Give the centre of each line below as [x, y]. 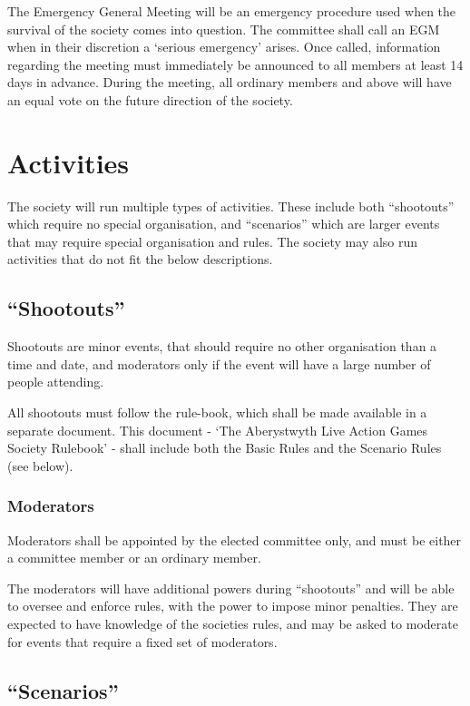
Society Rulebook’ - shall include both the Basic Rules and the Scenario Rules [225, 448]
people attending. [56, 382]
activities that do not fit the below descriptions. [140, 259]
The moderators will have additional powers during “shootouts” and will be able [231, 588]
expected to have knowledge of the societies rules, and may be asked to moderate [233, 624]
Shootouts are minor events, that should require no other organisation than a [222, 346]
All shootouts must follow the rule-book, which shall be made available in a [217, 412]
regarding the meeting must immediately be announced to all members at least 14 [235, 64]
